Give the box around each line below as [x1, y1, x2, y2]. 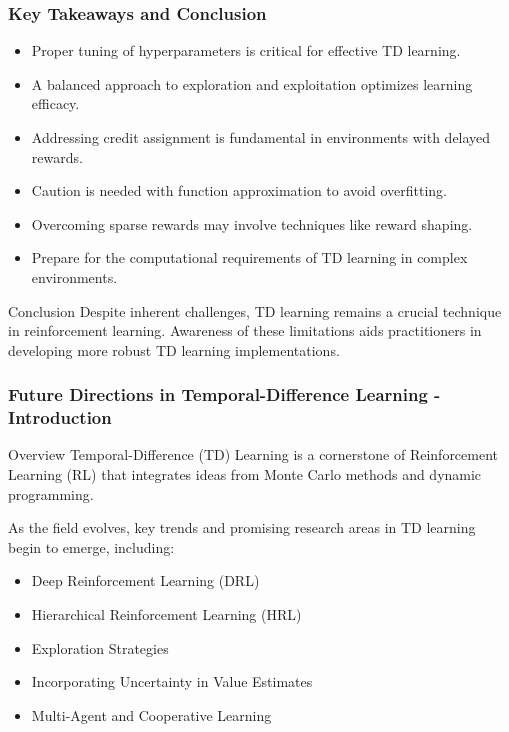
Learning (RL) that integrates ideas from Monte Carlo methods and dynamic [8, 464, 482, 485]
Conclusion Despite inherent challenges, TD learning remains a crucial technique [8, 300, 502, 321]
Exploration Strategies [31, 637, 169, 658]
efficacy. [31, 93, 80, 114]
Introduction [8, 405, 112, 430]
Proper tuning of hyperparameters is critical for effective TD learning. [31, 40, 461, 61]
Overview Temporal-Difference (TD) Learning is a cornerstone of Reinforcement [8, 444, 499, 465]
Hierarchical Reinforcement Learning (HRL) [31, 604, 302, 625]
